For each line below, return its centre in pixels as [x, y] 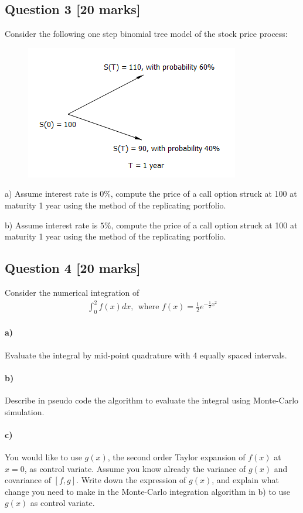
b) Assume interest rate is [51, 225]
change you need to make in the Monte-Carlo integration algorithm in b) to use [148, 491]
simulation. [25, 411]
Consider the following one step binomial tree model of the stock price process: [146, 34]
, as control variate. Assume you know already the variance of [135, 468]
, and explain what [245, 480]
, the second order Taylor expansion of [176, 457]
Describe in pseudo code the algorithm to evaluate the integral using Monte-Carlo [152, 400]
